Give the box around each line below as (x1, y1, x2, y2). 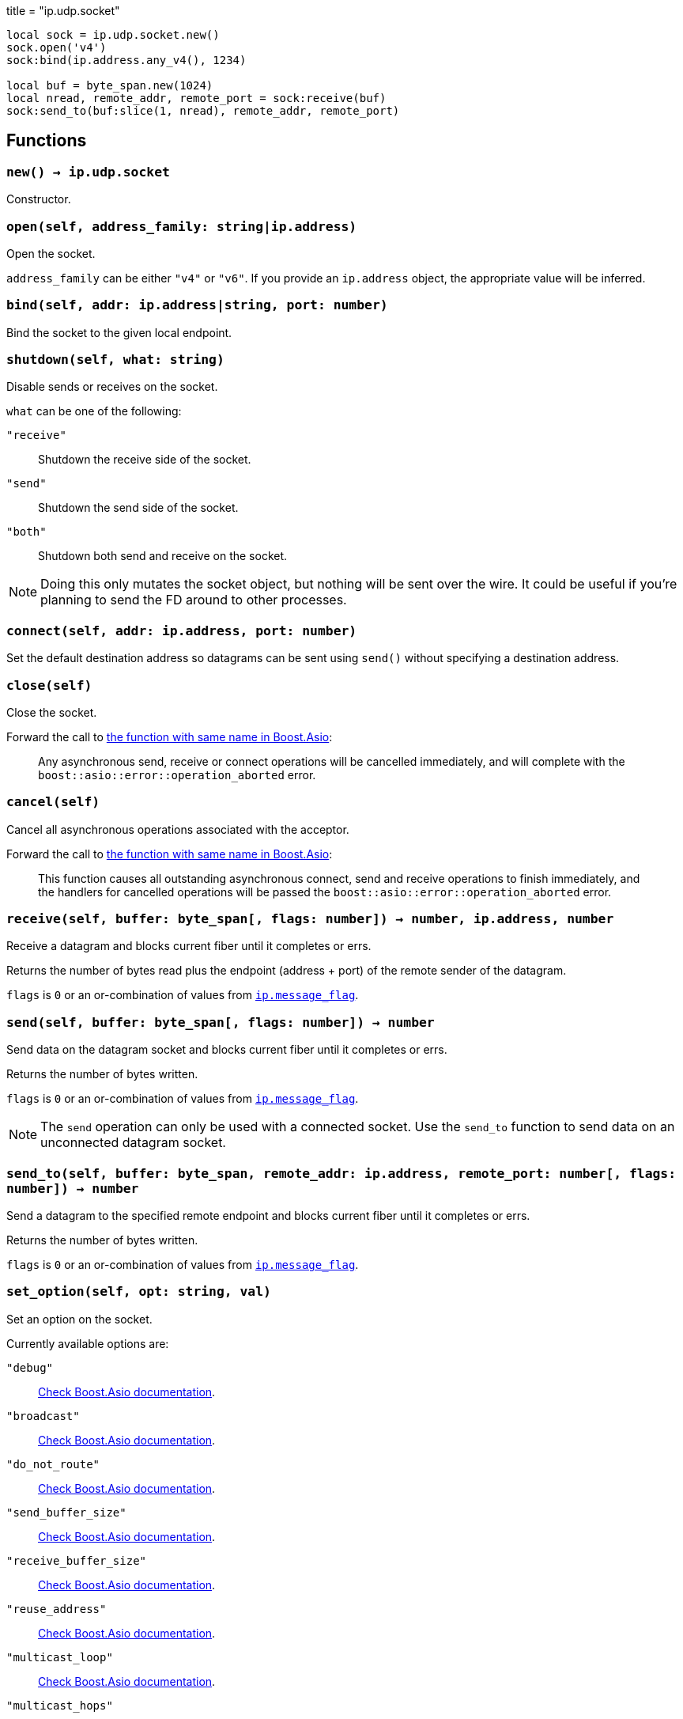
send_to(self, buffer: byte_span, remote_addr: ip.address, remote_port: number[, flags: (6, 1165, 677, 1181)
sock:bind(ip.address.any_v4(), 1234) (6, 54, 247, 66)
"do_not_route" (6, 1457, 100, 1471)
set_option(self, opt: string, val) (6, 1284, 271, 1300)
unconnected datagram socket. (40, 1134, 226, 1151)
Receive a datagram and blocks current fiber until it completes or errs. (6, 939, 372, 953)
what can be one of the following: (6, 404, 182, 418)
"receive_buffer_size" (6, 1554, 147, 1567)
